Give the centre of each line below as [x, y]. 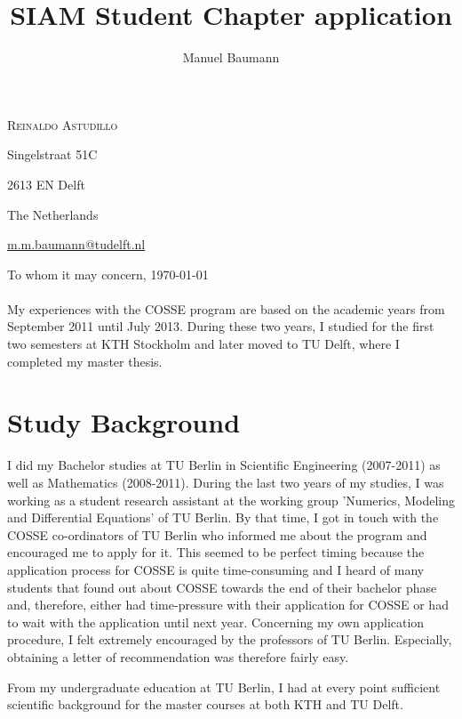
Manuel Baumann [231, 57]
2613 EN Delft [46, 184]
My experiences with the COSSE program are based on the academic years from [226, 308]
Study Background [124, 422]
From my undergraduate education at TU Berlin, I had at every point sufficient [224, 687]
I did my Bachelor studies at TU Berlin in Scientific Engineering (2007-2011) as [224, 465]
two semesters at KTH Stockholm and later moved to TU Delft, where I [203, 344]
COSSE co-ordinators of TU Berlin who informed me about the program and [217, 534]
